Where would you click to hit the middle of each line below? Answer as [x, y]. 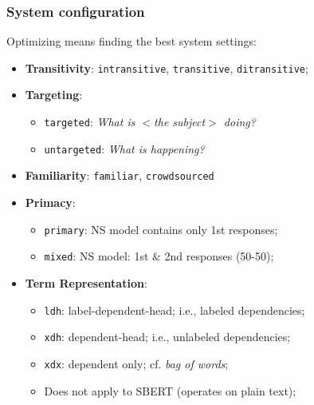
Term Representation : [86, 282]
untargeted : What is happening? [124, 148]
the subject [180, 122]
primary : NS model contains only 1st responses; [161, 229]
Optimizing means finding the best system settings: [131, 41]
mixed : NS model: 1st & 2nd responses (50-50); [159, 256]
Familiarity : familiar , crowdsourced [120, 175]
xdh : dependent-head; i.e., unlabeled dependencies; [167, 337]
